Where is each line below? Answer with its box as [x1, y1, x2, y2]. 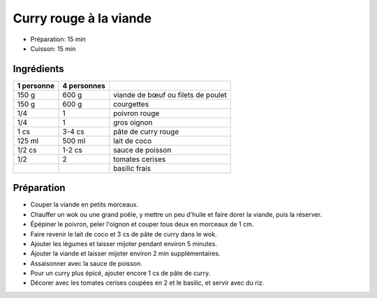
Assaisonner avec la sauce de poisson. [30, 259, 143, 267]
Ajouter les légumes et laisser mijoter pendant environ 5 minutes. [30, 239, 218, 248]
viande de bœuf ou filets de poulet [112, 90, 227, 99]
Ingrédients [13, 63, 64, 75]
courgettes [112, 99, 149, 108]
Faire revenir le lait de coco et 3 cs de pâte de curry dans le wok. [30, 229, 217, 238]
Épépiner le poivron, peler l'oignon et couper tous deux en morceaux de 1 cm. [30, 220, 254, 229]
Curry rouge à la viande [13, 10, 152, 26]
